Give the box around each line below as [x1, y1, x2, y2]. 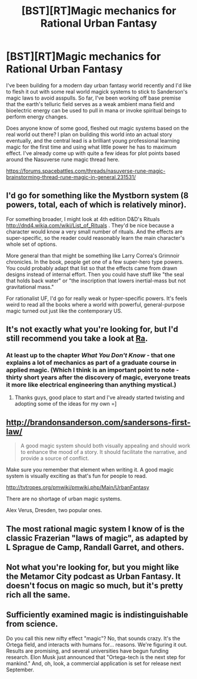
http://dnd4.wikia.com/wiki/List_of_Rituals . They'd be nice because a [6, 222, 175, 229]
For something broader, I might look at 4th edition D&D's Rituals [6, 215, 160, 222]
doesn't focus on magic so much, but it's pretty [6, 581, 183, 591]
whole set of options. [6, 240, 58, 248]
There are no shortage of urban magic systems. [6, 495, 122, 502]
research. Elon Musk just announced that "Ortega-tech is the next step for [6, 653, 186, 661]
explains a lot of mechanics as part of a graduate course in [6, 358, 176, 367]
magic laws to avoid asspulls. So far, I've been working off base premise [6, 94, 181, 101]
